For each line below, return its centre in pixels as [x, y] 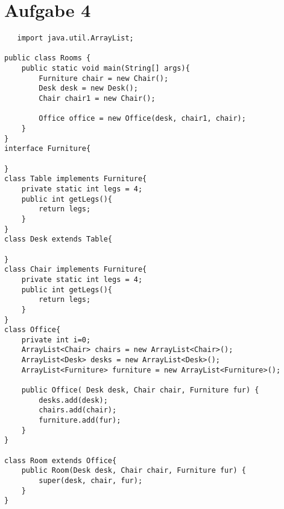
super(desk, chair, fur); [91, 481]
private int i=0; [56, 340]
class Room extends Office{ [61, 460]
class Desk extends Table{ [58, 239]
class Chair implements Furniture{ [76, 270]
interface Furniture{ [48, 149]
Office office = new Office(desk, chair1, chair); [142, 119]
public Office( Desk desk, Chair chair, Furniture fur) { [140, 390]
